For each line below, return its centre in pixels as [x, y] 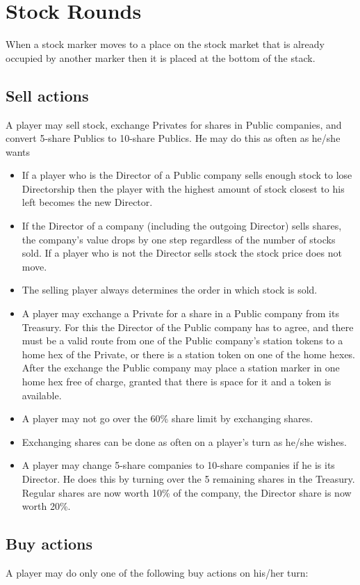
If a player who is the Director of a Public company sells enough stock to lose [187, 175]
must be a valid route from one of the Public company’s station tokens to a [182, 340]
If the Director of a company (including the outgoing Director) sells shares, [182, 226]
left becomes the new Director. [87, 202]
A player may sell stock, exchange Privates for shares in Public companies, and [174, 124]
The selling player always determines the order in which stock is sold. [170, 290]
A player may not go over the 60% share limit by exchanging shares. [167, 418]
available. [42, 395]
